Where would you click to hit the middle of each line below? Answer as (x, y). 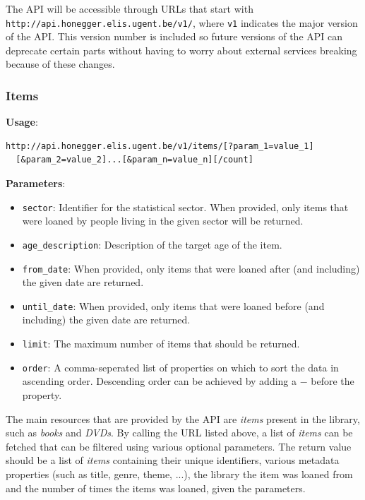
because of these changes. (60, 64)
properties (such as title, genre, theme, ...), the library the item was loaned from (179, 474)
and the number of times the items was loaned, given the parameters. (156, 488)
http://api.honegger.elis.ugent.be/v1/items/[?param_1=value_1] (160, 146)
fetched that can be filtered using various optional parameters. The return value (179, 446)
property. (42, 394)
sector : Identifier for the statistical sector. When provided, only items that (185, 207)
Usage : (22, 122)
